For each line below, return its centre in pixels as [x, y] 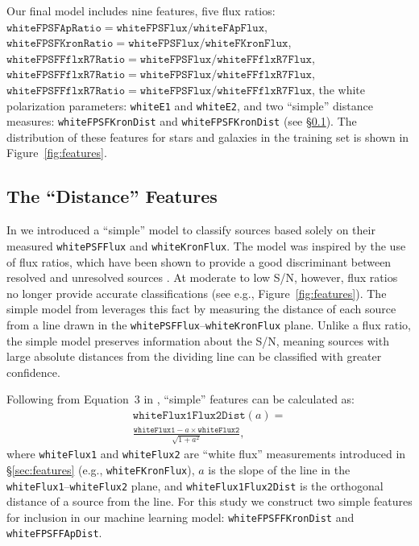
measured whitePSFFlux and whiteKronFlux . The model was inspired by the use [206, 245]
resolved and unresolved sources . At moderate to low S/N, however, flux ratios [202, 277]
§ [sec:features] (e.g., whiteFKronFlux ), [101, 469]
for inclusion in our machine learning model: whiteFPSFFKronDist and [180, 517]
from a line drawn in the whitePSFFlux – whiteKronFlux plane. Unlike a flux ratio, [209, 324]
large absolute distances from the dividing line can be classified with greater [194, 356]
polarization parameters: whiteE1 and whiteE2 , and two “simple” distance [190, 105]
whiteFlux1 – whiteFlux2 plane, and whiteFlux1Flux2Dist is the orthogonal [195, 485]
